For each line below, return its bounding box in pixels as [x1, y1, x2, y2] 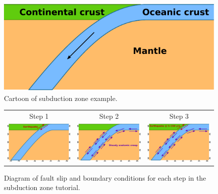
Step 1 [29, 111, 49, 121]
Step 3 [169, 111, 189, 121]
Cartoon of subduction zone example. [4, 93, 117, 103]
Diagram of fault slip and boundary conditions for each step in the [4, 172, 206, 183]
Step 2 [99, 111, 119, 121]
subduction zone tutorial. [4, 182, 80, 193]
